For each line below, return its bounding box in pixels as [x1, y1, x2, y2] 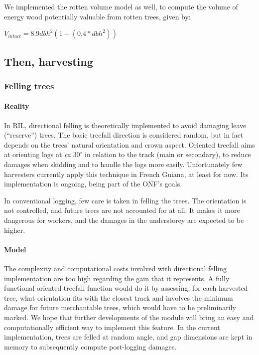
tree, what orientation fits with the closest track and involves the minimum [4, 292, 233, 303]
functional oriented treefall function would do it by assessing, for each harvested [4, 283, 248, 293]
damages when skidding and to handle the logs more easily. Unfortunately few [4, 159, 243, 169]
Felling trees [4, 79, 54, 92]
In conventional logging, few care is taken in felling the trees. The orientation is [4, 195, 247, 205]
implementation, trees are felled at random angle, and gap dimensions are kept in [4, 332, 253, 342]
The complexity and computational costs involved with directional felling [4, 263, 227, 273]
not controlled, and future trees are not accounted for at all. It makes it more [4, 205, 240, 215]
